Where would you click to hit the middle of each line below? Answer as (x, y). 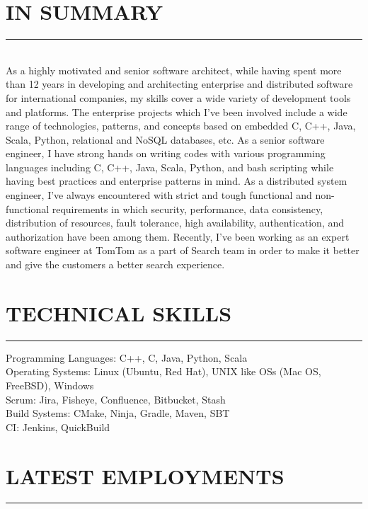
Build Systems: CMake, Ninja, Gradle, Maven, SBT (118, 413)
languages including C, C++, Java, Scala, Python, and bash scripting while (170, 167)
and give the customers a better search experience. (115, 264)
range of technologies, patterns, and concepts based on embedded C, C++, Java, (181, 126)
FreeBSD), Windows (50, 385)
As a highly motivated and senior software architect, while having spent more (174, 70)
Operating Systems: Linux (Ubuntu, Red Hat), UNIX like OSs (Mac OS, (163, 371)
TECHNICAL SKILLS (119, 313)
